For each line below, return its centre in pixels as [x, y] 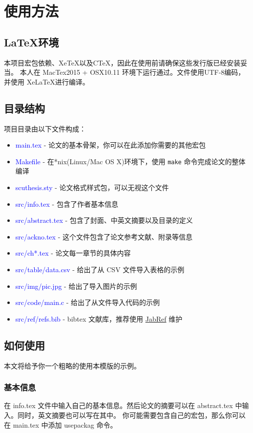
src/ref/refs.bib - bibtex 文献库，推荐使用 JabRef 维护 [99, 318]
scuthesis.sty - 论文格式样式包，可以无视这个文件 [92, 187]
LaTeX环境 [32, 42]
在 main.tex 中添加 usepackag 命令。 [61, 424]
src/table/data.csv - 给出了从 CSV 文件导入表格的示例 [100, 269]
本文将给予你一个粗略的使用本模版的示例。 [72, 365]
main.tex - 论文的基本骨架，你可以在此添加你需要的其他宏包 [111, 145]
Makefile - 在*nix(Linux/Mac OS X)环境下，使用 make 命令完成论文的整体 [130, 161]
